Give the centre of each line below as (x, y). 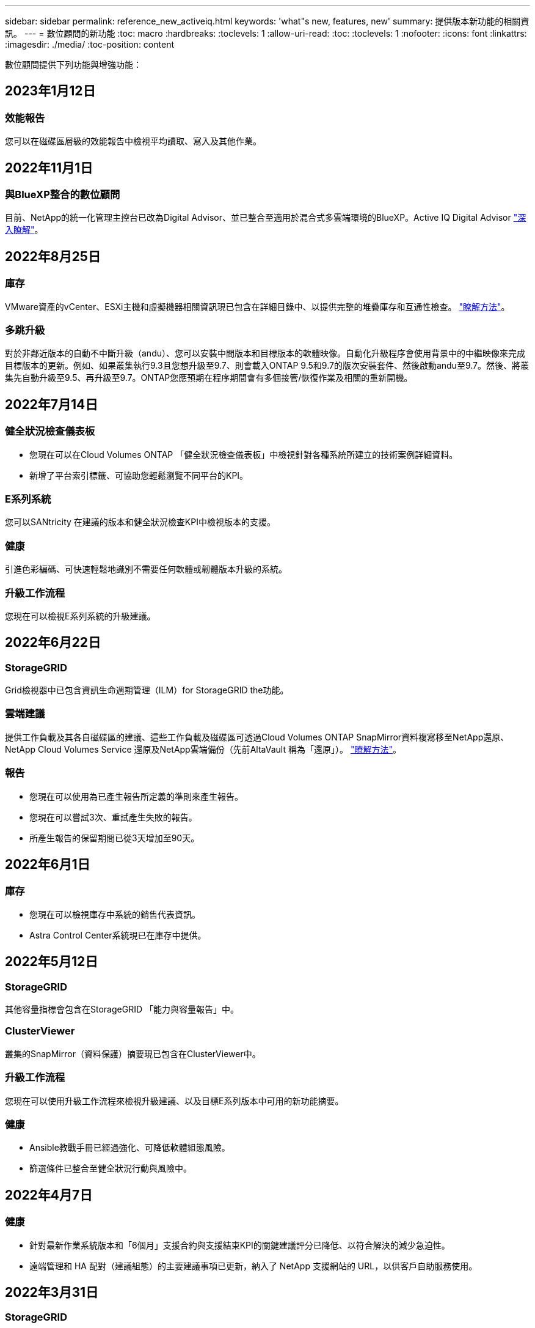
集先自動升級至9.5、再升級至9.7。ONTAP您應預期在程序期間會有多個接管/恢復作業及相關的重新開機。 (209, 378)
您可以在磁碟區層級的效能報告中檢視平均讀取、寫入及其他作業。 (133, 141)
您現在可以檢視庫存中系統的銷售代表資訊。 (115, 914)
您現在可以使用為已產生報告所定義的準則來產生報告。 (136, 796)
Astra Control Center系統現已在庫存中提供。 (118, 935)
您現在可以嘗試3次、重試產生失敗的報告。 (113, 817)
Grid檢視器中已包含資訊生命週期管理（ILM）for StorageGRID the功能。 (147, 690)
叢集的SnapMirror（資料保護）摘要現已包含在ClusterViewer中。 (133, 1053)
